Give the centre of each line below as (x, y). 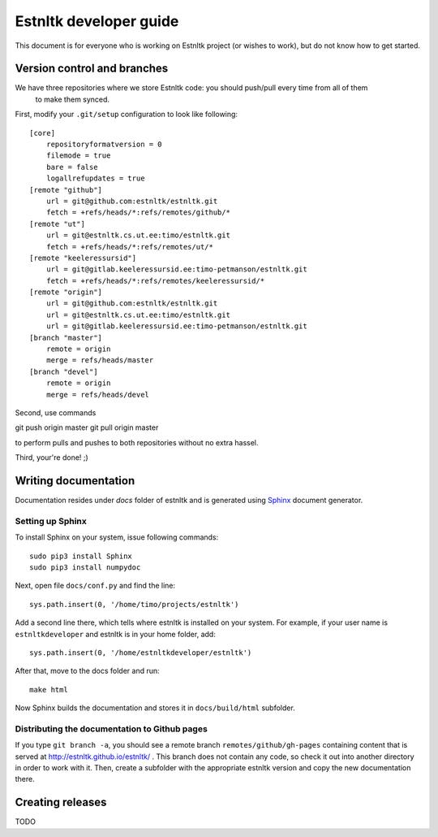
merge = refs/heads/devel (98, 395)
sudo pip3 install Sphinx (81, 556)
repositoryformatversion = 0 (104, 145)
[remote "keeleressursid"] (83, 258)
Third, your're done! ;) (52, 458)
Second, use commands (56, 413)
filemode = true (78, 156)
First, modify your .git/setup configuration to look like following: (127, 115)
